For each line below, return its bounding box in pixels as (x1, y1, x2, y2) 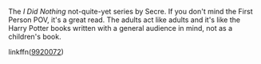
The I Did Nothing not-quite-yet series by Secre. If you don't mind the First (8, 7, 253, 16)
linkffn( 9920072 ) (8, 47, 64, 56)
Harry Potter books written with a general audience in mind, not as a (8, 24, 233, 32)
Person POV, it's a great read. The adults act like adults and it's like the (8, 15, 241, 24)
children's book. (8, 32, 61, 41)
